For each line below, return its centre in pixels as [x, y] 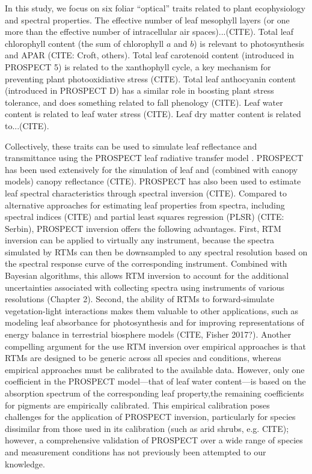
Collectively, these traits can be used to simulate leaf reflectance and [131, 146]
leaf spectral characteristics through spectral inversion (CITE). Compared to [146, 193]
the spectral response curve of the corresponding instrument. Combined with [146, 263]
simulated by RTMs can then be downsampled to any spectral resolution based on [156, 251]
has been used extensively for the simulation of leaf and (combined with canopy [151, 169]
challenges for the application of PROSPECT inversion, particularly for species [150, 417]
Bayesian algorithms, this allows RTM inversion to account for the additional [147, 275]
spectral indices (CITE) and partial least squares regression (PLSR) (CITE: [145, 217]
